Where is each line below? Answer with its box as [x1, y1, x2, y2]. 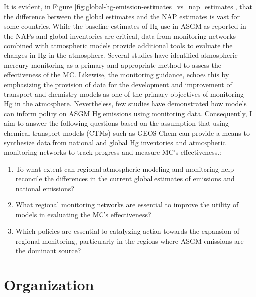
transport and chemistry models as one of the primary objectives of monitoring [4, 89, 244, 99]
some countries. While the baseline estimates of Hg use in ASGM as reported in [4, 21, 246, 31]
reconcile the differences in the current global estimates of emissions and [15, 173, 235, 184]
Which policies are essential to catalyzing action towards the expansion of [15, 226, 239, 236]
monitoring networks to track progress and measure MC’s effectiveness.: [4, 147, 221, 157]
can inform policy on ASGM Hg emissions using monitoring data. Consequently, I [4, 108, 252, 118]
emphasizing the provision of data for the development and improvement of [4, 79, 232, 89]
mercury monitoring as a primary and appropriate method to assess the [4, 59, 221, 70]
